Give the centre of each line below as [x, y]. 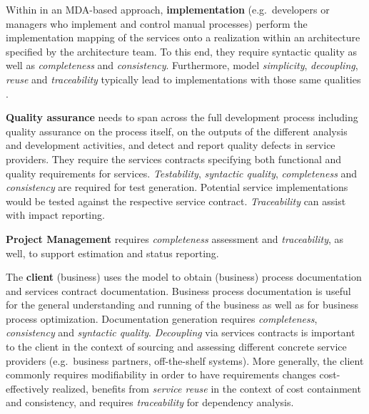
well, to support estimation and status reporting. [112, 253]
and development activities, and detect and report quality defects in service [171, 145]
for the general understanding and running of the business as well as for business [182, 305]
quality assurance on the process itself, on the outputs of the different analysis [177, 131]
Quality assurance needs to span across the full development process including [182, 117]
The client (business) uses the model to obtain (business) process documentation [184, 277]
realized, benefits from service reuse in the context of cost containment [207, 388]
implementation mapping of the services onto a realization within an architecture [183, 37]
